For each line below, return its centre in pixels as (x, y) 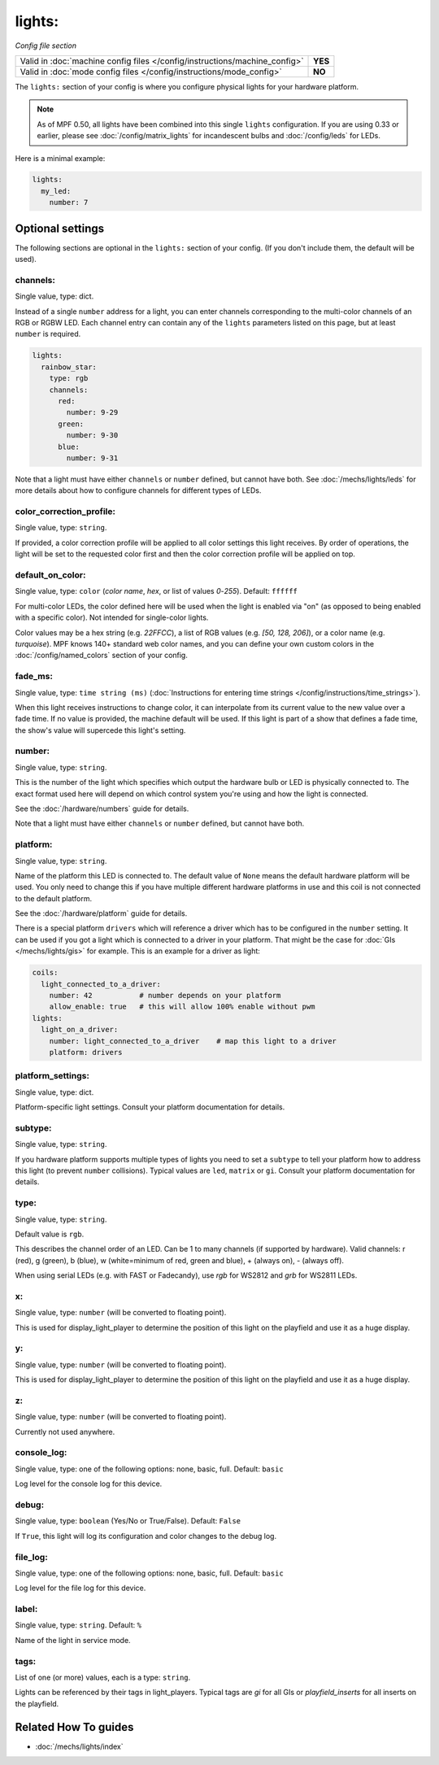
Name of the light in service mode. (73, 1640)
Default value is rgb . (50, 1234)
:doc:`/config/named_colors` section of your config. (102, 656)
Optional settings (60, 228)
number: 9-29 (92, 412)
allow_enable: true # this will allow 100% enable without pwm (182, 1007)
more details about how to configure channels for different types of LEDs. (138, 490)
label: (26, 1609)
